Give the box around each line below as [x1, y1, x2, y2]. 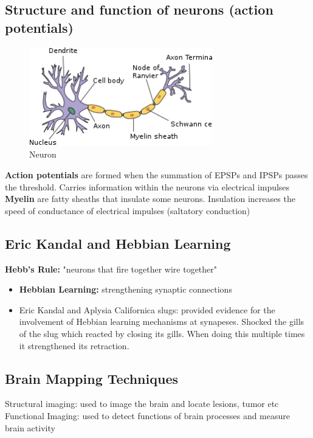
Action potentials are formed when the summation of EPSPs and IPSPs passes [5, 169, 308, 181]
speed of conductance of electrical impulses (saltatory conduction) [5, 204, 250, 217]
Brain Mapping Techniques [5, 369, 178, 388]
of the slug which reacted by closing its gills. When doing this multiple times [19, 327, 305, 339]
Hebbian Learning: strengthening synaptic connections [19, 283, 232, 296]
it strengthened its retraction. [19, 339, 129, 352]
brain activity [5, 421, 55, 434]
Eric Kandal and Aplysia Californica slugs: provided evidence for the [19, 303, 275, 316]
